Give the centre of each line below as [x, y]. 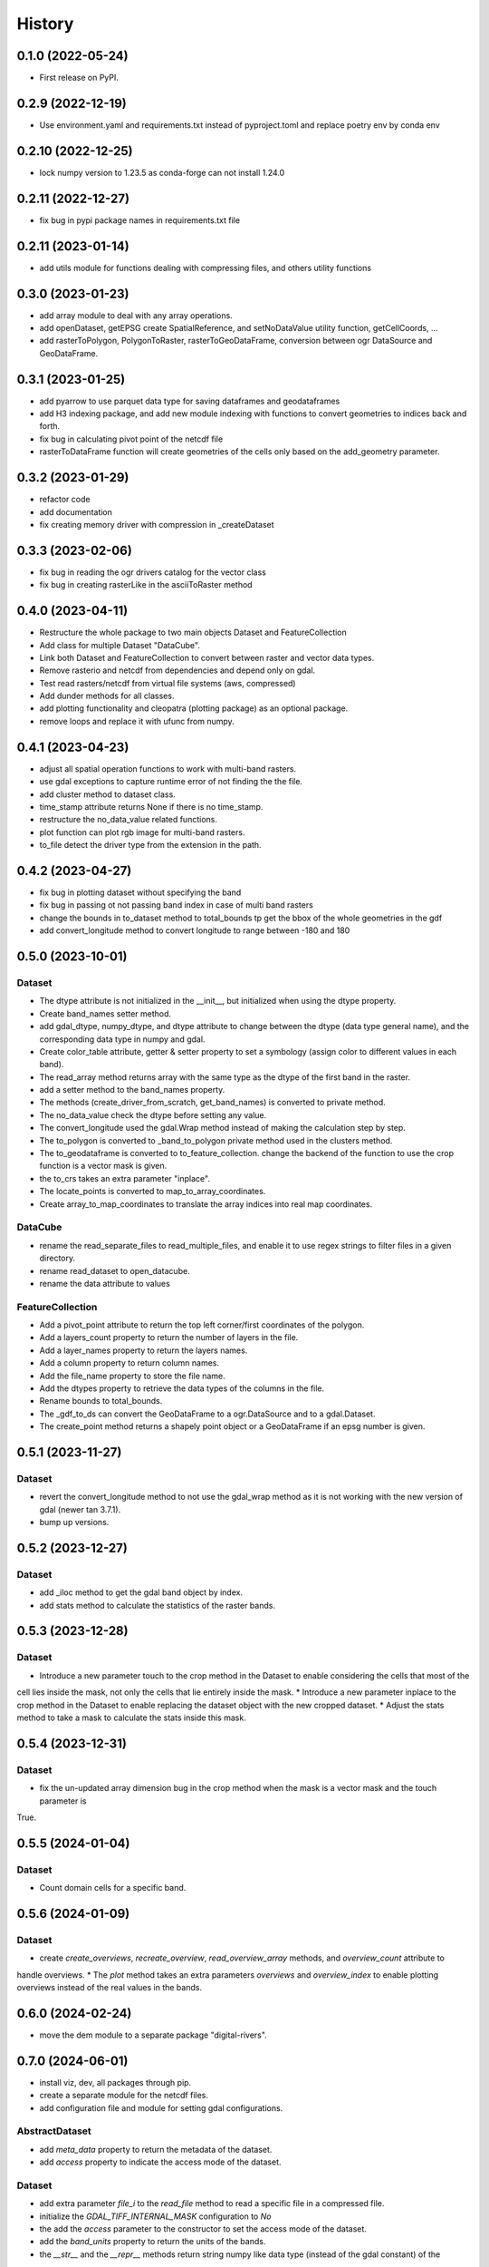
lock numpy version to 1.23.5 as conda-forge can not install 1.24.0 [162, 172]
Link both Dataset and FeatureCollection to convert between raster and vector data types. [207, 657]
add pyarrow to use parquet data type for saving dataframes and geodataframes [190, 401]
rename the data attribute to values [105, 1283]
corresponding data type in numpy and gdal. [122, 1039]
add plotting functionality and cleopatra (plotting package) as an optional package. [194, 708]
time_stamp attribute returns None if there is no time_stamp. [151, 806]
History [45, 24]
